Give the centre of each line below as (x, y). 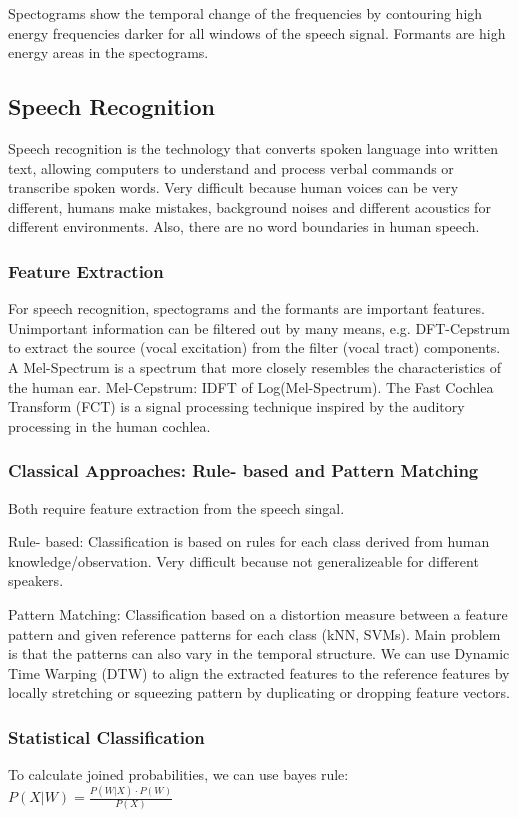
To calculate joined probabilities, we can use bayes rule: (178, 774)
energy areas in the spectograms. (108, 52)
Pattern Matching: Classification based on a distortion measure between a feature (258, 613)
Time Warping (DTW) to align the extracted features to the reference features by (259, 672)
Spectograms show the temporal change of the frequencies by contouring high (245, 13)
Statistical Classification (106, 736)
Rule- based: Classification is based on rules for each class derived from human (249, 541)
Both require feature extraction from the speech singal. (176, 507)
